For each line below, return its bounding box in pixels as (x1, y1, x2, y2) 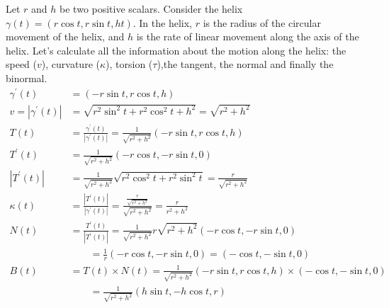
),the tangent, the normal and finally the (157, 57, 334, 72)
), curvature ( (41, 57, 100, 72)
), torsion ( (106, 57, 153, 72)
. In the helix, (133, 15, 192, 30)
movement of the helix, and (6, 29, 125, 44)
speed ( (6, 57, 38, 72)
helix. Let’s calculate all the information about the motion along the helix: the (6, 42, 346, 57)
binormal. (6, 70, 47, 85)
